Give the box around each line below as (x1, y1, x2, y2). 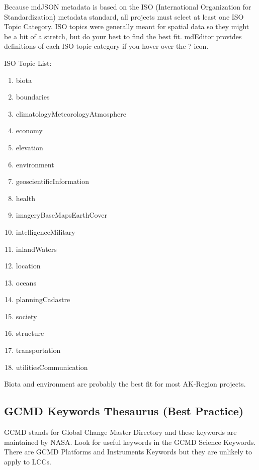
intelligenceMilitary (16, 226, 75, 237)
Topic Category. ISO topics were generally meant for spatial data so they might (4, 21, 249, 32)
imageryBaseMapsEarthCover (16, 210, 107, 220)
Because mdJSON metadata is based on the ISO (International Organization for (4, 2, 251, 12)
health (16, 193, 35, 203)
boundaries (16, 91, 50, 102)
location (16, 260, 41, 271)
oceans (16, 277, 36, 288)
